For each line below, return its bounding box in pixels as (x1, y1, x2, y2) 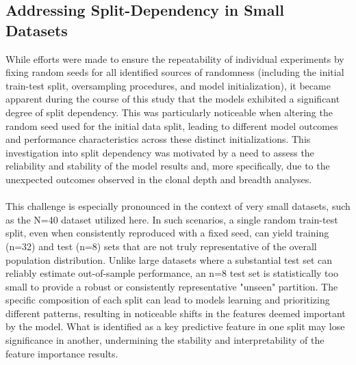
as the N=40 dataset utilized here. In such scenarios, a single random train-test (5, 212, 338, 226)
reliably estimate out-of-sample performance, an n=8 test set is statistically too (5, 266, 338, 280)
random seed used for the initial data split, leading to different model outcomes (5, 118, 338, 133)
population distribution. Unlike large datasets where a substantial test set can (5, 252, 333, 267)
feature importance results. (5, 346, 118, 360)
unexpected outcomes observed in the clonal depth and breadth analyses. (5, 172, 312, 186)
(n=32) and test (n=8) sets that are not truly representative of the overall (5, 239, 317, 253)
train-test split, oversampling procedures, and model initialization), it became (5, 78, 331, 92)
